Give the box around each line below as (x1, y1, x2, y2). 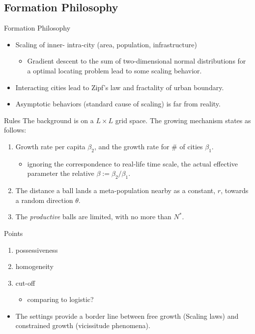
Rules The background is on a (4, 115, 94, 125)
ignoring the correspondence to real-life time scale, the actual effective (27, 158, 238, 168)
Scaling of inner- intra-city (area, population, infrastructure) (15, 39, 197, 49)
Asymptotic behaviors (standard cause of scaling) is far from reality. (15, 99, 221, 109)
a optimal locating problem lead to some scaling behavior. (27, 65, 202, 75)
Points (4, 228, 23, 238)
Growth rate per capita (15, 141, 85, 151)
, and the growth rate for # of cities (94, 141, 203, 151)
